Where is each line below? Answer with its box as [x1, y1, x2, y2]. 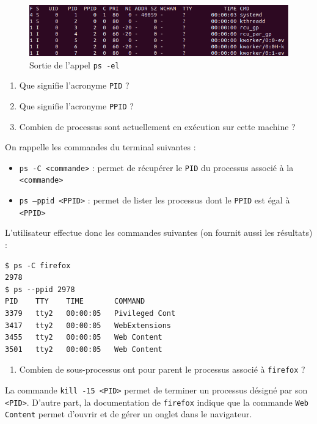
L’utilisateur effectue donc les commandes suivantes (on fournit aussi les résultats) [5, 226, 313, 239]
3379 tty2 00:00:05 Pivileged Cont [5, 309, 176, 318]
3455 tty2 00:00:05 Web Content [5, 333, 162, 342]
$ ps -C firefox [5, 261, 71, 270]
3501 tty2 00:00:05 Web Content [5, 345, 162, 354]
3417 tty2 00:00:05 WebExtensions [5, 321, 172, 330]
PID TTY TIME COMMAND [5, 297, 145, 306]
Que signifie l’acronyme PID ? [19, 79, 129, 92]
